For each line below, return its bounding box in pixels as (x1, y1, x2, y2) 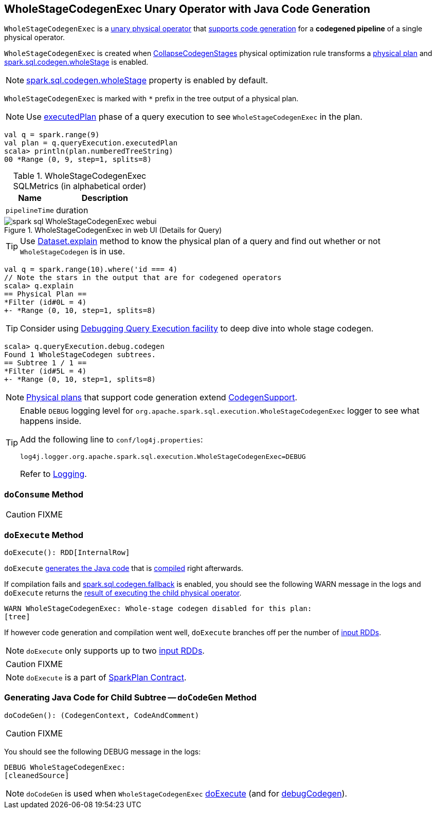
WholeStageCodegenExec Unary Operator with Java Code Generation (4, 3, 371, 15)
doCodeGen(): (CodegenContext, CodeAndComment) (4, 711, 199, 719)
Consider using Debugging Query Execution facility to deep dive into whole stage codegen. (20, 323, 374, 334)
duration (56, 205, 88, 216)
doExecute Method (4, 529, 84, 540)
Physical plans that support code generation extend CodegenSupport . (26, 392, 298, 403)
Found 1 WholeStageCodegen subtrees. (4, 350, 156, 359)
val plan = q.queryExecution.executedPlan (4, 139, 178, 147)
